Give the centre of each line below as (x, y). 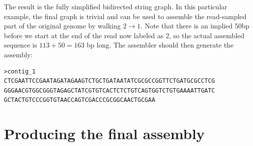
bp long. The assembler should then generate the (160, 45)
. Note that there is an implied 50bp (195, 26)
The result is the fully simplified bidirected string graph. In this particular (116, 6)
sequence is (21, 45)
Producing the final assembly (104, 134)
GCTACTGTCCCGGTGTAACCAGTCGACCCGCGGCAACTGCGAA (80, 100)
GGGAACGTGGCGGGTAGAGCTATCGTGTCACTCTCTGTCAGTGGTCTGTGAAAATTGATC (110, 90)
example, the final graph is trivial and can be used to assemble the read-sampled (125, 16)
